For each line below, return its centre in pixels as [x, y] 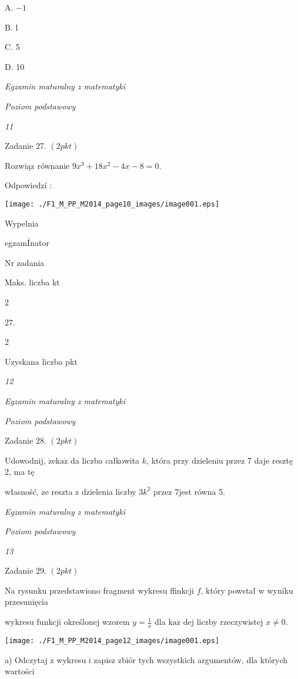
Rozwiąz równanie [37, 165]
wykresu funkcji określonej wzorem [67, 622]
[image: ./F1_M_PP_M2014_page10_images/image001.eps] [112, 204]
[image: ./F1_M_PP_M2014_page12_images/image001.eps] [112, 640]
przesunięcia [27, 602]
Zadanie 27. [26, 146]
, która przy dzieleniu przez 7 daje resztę [220, 460]
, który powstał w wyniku [247, 590]
